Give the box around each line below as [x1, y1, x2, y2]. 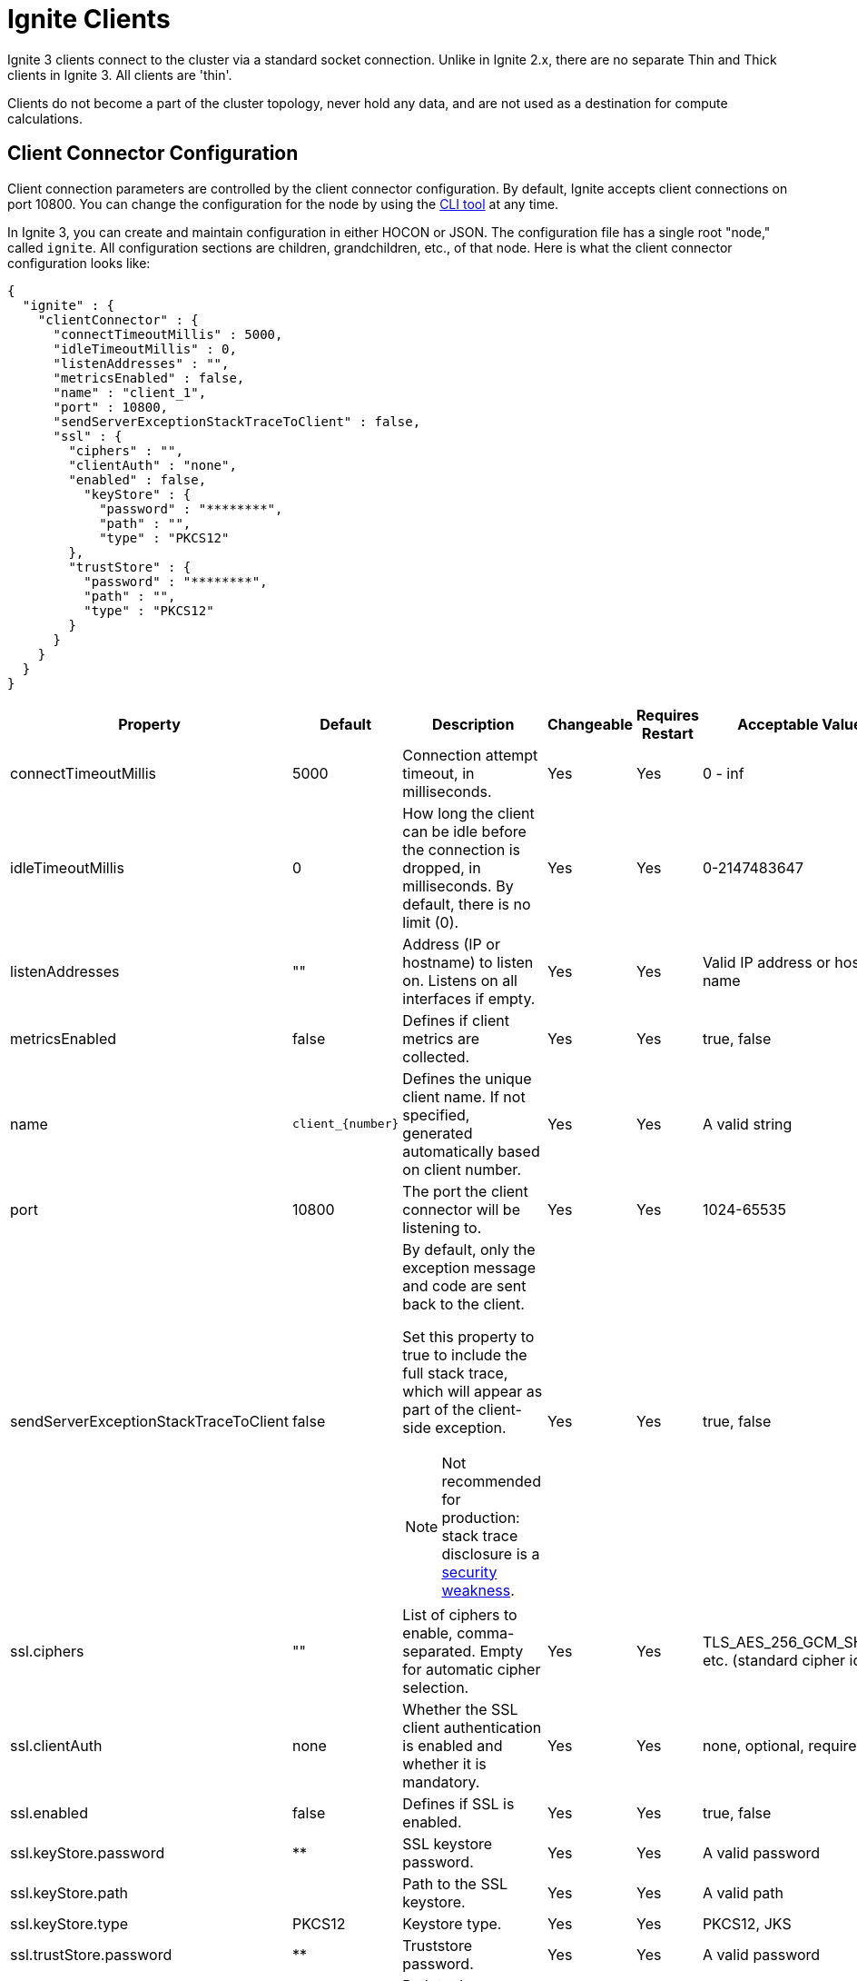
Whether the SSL [402, 1699, 518, 1718]
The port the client [402, 1181, 528, 1200]
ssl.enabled [10, 1803, 88, 1822]
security [441, 1562, 497, 1581]
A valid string [702, 1114, 793, 1133]
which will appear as [402, 1381, 543, 1400]
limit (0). [402, 912, 459, 931]
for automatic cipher [402, 1659, 541, 1678]
